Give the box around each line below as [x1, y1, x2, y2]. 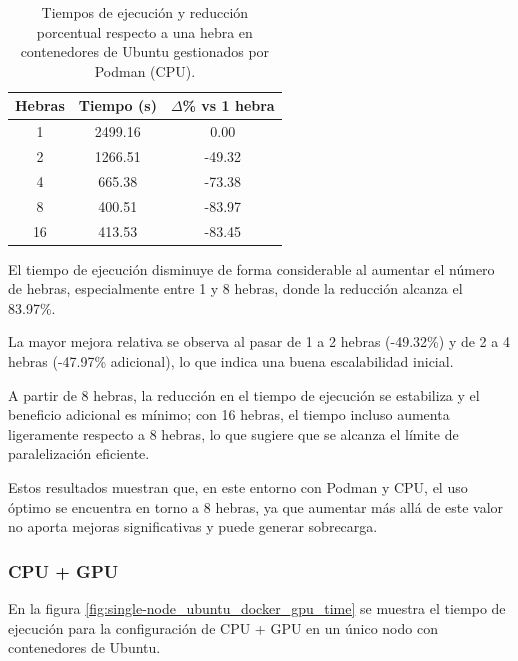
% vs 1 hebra [182, 95, 275, 116]
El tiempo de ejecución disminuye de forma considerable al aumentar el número [8, 258, 495, 279]
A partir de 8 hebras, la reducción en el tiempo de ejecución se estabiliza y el [8, 384, 480, 405]
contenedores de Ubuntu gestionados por [20, 41, 270, 62]
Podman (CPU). [94, 60, 196, 81]
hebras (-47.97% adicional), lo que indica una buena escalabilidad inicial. [8, 351, 454, 372]
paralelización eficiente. [8, 443, 150, 464]
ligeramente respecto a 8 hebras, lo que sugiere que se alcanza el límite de [8, 423, 459, 444]
